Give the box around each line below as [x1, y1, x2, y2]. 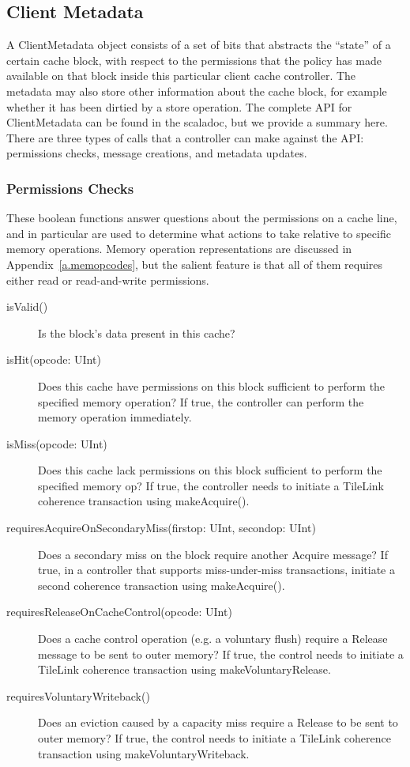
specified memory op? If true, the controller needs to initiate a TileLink [38, 477, 384, 493]
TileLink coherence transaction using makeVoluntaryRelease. [38, 661, 331, 678]
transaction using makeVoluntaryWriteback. [38, 745, 250, 761]
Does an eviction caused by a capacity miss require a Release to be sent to [38, 714, 398, 731]
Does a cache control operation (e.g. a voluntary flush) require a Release [38, 630, 388, 647]
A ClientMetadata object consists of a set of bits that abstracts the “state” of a [6, 36, 391, 53]
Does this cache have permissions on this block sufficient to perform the [38, 377, 386, 394]
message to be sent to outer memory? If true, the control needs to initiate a [38, 645, 404, 662]
